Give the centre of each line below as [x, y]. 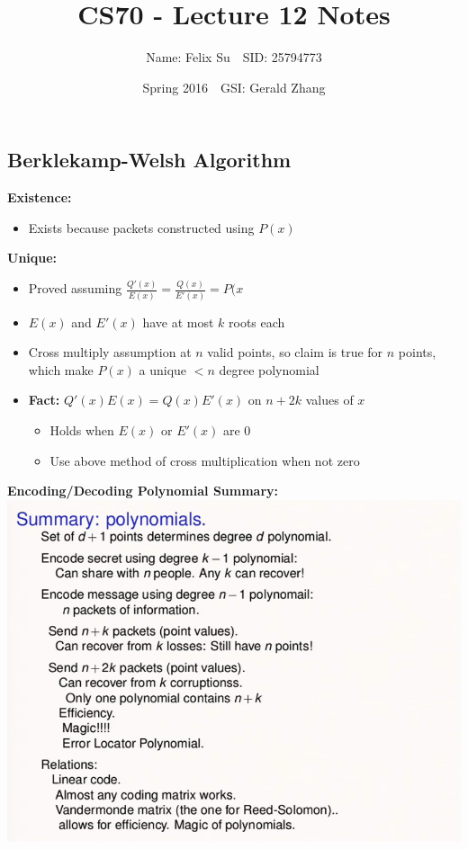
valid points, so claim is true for [295, 352]
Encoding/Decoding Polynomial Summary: [143, 491]
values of [329, 400]
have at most [178, 322]
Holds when [82, 430]
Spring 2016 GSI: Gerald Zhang [234, 87]
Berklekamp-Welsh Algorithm [149, 160]
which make [61, 369]
